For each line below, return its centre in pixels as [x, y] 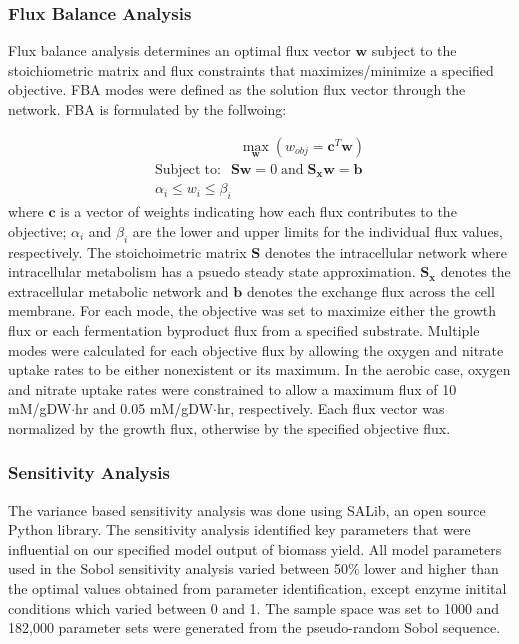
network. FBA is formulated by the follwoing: [147, 109]
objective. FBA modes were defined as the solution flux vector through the [237, 89]
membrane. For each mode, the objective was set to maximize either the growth [252, 310]
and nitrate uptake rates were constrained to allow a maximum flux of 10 [232, 388]
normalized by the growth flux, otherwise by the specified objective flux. [229, 427]
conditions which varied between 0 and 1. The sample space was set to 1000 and [254, 607]
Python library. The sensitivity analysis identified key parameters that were [239, 529]
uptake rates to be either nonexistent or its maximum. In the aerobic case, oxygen [259, 369]
